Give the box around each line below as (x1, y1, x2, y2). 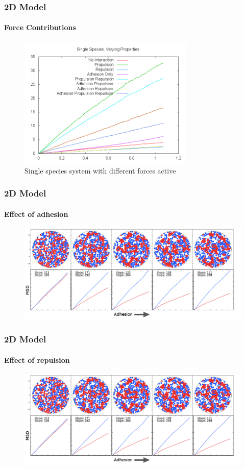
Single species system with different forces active (24, 165, 176, 176)
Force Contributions (4, 22, 76, 33)
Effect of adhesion (4, 208, 68, 219)
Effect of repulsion (4, 354, 70, 365)
